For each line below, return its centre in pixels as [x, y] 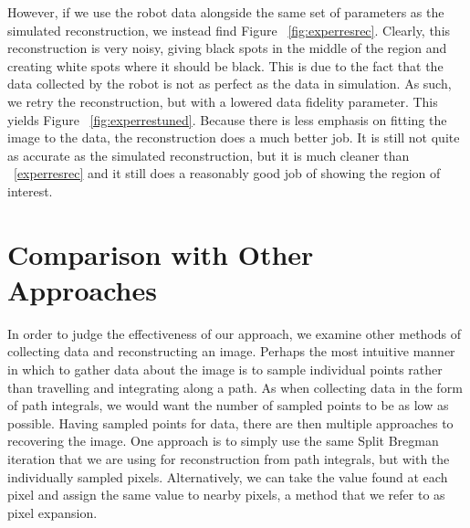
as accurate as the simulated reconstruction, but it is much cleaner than [209, 155]
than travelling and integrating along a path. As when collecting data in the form [235, 387]
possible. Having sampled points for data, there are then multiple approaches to [230, 422]
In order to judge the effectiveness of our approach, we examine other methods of [234, 333]
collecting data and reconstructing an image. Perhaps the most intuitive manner [231, 351]
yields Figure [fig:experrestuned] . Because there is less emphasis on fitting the [227, 119]
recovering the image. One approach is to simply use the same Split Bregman [223, 441]
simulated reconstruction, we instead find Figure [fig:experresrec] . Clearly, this [229, 30]
